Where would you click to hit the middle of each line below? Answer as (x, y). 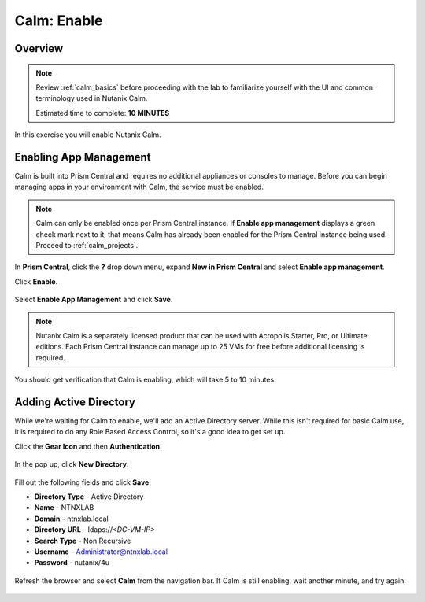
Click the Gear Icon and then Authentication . (88, 446)
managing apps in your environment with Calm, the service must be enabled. (139, 187)
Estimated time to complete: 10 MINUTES (103, 113)
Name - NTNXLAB (64, 508)
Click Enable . (36, 281)
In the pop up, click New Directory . (72, 464)
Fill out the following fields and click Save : (83, 482)
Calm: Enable (59, 20)
